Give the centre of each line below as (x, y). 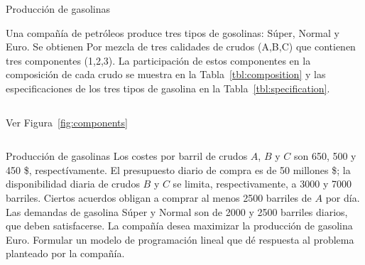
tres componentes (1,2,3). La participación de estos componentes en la (158, 60)
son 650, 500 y (325, 156)
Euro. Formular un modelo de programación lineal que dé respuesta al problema (180, 239)
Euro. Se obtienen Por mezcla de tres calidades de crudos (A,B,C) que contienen (181, 47)
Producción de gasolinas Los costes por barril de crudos (127, 156)
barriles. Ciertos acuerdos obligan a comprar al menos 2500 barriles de (159, 197)
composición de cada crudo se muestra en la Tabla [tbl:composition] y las (166, 74)
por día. (343, 197)
